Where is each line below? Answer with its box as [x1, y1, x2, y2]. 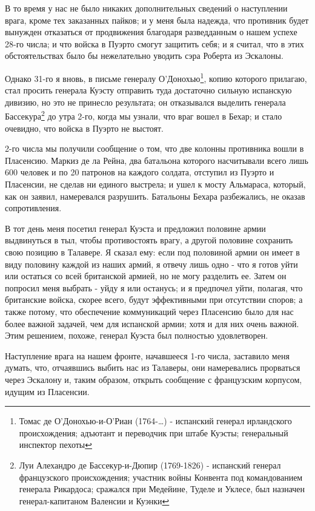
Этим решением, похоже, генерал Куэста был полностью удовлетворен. [5, 329, 268, 342]
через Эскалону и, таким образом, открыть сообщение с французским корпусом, [5, 373, 302, 385]
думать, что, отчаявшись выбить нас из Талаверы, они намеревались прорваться [5, 361, 300, 374]
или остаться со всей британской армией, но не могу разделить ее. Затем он [5, 269, 287, 282]
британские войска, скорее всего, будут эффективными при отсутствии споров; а [5, 293, 303, 306]
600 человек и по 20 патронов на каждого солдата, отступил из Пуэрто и [5, 166, 274, 178]
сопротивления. [5, 201, 62, 214]
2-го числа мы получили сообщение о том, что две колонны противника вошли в [5, 142, 304, 155]
